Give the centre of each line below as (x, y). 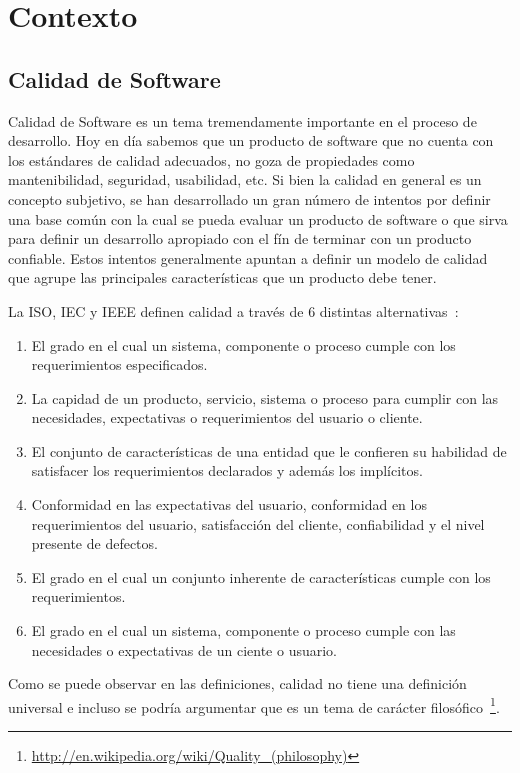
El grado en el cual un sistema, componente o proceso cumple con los (243, 344)
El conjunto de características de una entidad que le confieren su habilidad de (269, 450)
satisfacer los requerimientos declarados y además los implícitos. (227, 470)
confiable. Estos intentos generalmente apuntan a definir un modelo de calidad (248, 257)
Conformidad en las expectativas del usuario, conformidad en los (229, 504)
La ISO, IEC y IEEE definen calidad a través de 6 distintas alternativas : (233, 310)
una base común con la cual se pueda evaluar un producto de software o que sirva (258, 218)
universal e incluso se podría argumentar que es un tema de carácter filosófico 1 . (254, 705)
